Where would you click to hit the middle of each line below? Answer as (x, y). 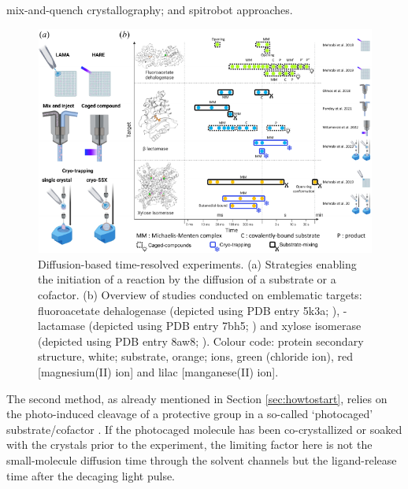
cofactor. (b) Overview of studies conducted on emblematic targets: (200, 294)
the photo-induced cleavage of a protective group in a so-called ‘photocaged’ (190, 414)
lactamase (61, 326)
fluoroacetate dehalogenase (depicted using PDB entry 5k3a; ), (189, 310)
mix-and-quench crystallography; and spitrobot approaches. (150, 9)
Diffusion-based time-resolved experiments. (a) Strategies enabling (197, 263)
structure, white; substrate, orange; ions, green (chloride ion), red (195, 356)
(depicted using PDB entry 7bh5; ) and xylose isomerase (225, 326)
